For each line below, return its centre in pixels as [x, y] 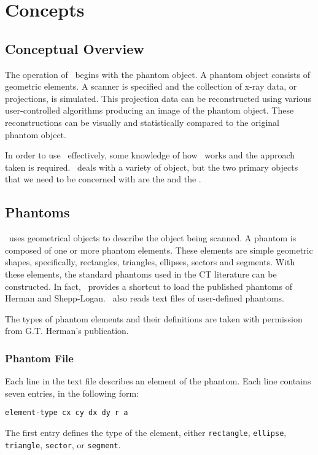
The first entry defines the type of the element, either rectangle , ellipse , [146, 432]
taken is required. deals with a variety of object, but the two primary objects [152, 167]
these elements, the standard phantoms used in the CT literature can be [141, 274]
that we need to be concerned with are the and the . [103, 179]
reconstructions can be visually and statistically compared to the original [142, 122]
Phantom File [39, 358]
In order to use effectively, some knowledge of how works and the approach [150, 155]
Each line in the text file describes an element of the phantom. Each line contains [158, 381]
